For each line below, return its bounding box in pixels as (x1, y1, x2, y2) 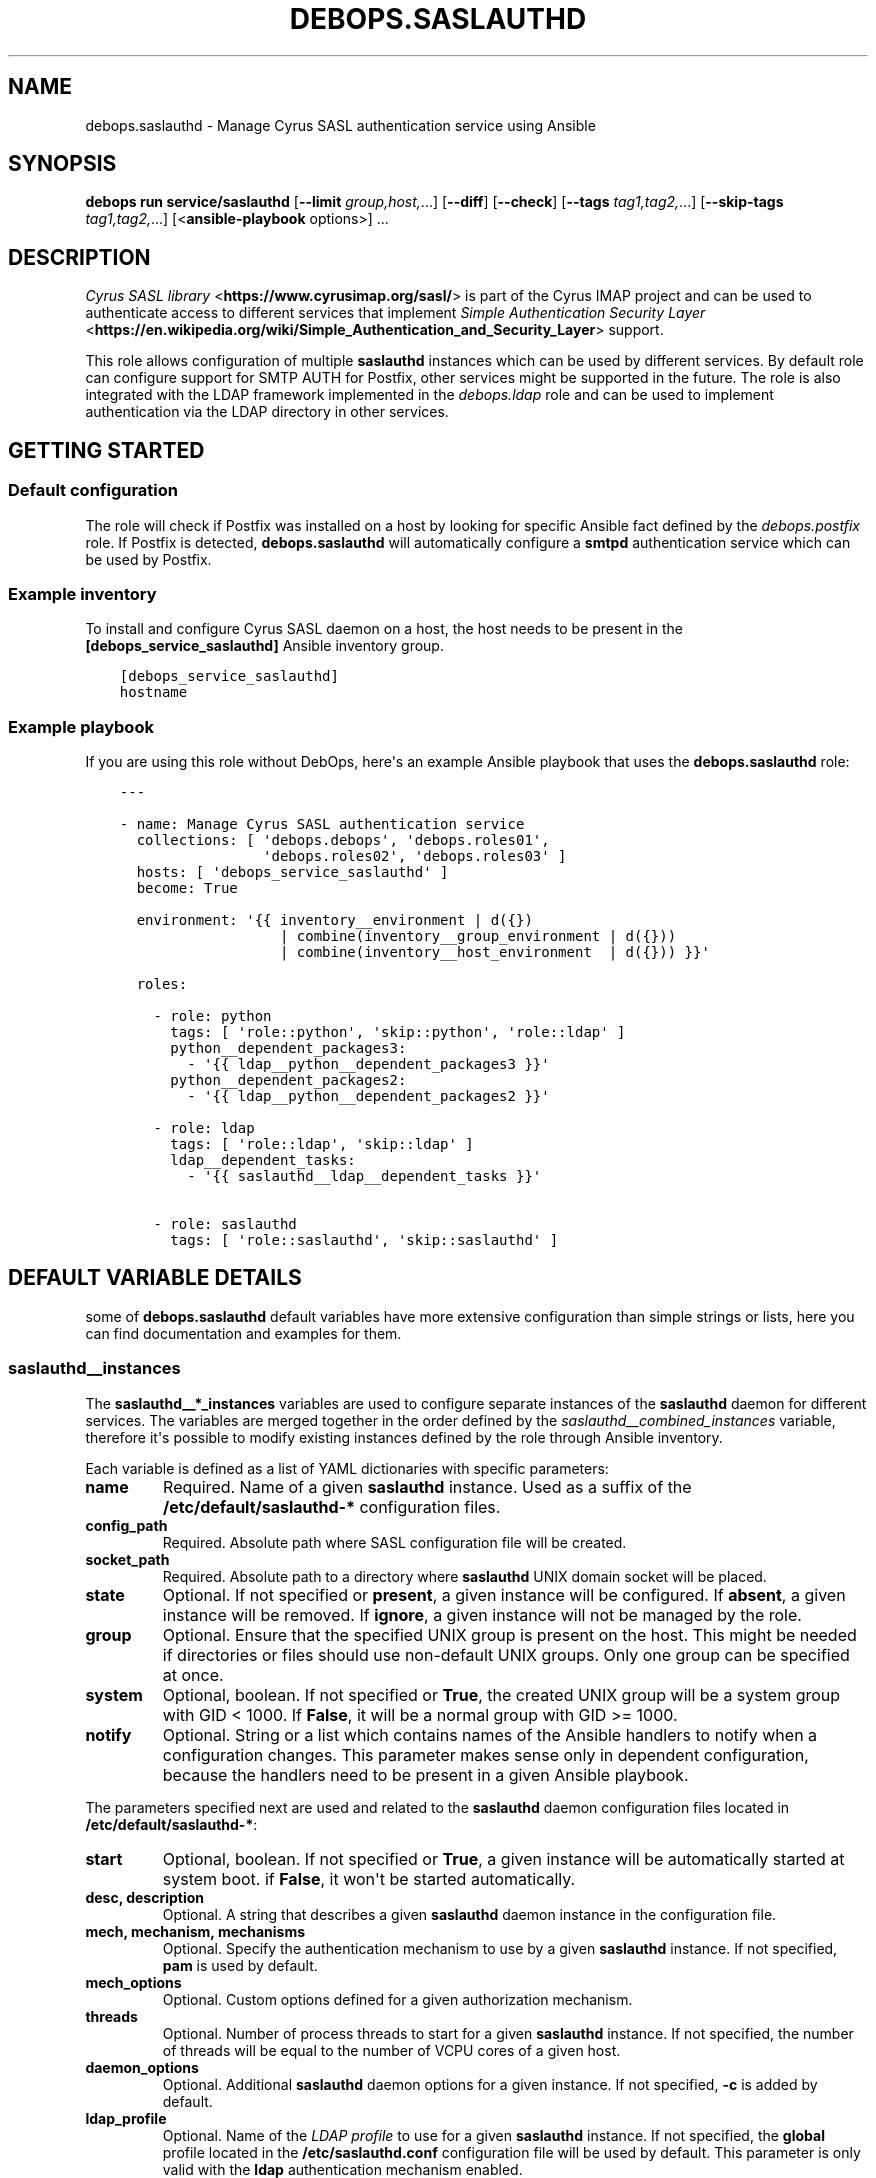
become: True (136, 880, 238, 896)
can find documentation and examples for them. (85, 1324, 402, 1342)
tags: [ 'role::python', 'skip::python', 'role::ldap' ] (170, 1024, 626, 1040)
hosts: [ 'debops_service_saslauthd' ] (136, 864, 449, 880)
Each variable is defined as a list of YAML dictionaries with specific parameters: (85, 1459, 609, 1477)
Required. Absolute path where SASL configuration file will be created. (162, 1533, 627, 1551)
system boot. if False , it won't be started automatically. (162, 1868, 576, 1889)
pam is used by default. (162, 1956, 318, 1974)
